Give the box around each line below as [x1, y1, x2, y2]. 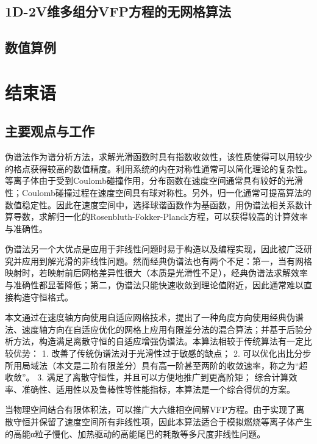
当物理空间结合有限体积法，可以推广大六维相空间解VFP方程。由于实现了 [5, 403, 296, 416]
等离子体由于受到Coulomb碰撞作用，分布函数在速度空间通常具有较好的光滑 [5, 174, 303, 187]
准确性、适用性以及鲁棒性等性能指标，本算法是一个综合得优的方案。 [21, 382, 295, 395]
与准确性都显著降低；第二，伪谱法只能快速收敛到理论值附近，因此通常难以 [5, 278, 304, 291]
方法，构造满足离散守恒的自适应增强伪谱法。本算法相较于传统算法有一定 [13, 335, 304, 348]
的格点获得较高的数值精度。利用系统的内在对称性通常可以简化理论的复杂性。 [5, 162, 312, 175]
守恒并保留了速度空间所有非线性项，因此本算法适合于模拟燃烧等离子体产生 [13, 415, 312, 428]
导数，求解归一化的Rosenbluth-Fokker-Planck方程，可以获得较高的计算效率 [13, 210, 308, 223]
